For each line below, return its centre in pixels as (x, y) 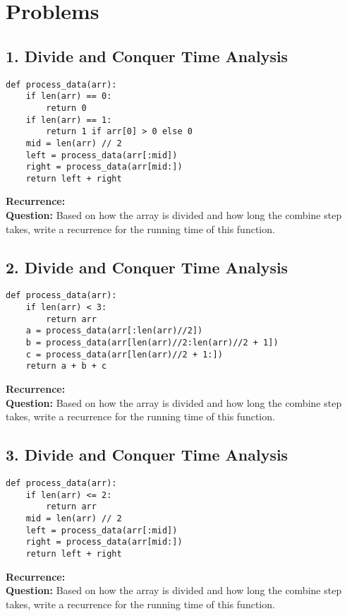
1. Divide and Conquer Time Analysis (147, 55)
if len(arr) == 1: (69, 120)
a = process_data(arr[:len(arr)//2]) (114, 331)
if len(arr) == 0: (69, 96)
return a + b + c (66, 366)
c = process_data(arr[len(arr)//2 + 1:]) (124, 354)
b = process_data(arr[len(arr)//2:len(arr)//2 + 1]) (152, 343)
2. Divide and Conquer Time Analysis (147, 267)
